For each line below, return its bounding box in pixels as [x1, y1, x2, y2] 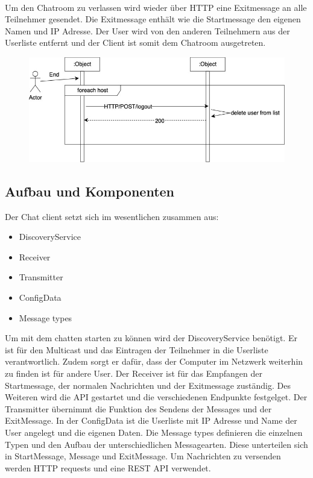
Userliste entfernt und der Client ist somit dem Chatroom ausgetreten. [5, 36, 266, 49]
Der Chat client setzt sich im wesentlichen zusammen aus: [5, 210, 219, 222]
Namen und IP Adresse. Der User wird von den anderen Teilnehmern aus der [5, 24, 290, 37]
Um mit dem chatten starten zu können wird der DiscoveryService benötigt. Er [5, 332, 297, 344]
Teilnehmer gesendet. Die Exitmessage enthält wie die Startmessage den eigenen [5, 13, 301, 25]
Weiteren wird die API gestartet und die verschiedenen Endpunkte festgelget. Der [5, 391, 308, 403]
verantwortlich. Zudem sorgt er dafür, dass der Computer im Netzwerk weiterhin [5, 355, 303, 368]
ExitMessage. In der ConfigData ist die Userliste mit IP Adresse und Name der [5, 414, 297, 427]
